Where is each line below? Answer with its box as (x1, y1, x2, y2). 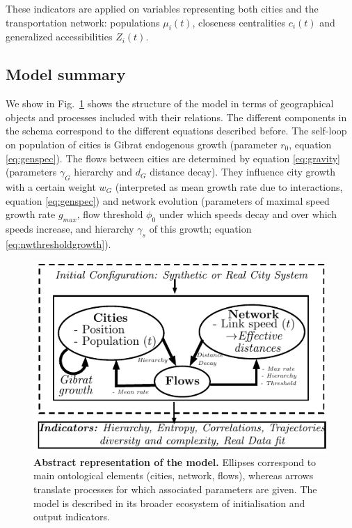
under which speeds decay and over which (159, 207, 337, 222)
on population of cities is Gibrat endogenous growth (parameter (6, 137, 278, 151)
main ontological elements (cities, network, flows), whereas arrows (33, 468, 314, 483)
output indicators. (33, 509, 110, 524)
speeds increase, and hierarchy (6, 221, 134, 235)
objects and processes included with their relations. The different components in (6, 109, 347, 124)
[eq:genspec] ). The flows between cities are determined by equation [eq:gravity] (6, 150, 341, 165)
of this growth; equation (149, 221, 252, 235)
